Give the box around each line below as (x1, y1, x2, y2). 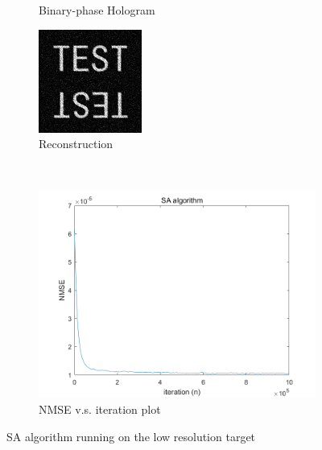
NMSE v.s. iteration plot (39, 400, 161, 417)
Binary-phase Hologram (39, 2, 155, 18)
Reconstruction (39, 135, 114, 152)
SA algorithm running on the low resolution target (6, 427, 256, 444)
